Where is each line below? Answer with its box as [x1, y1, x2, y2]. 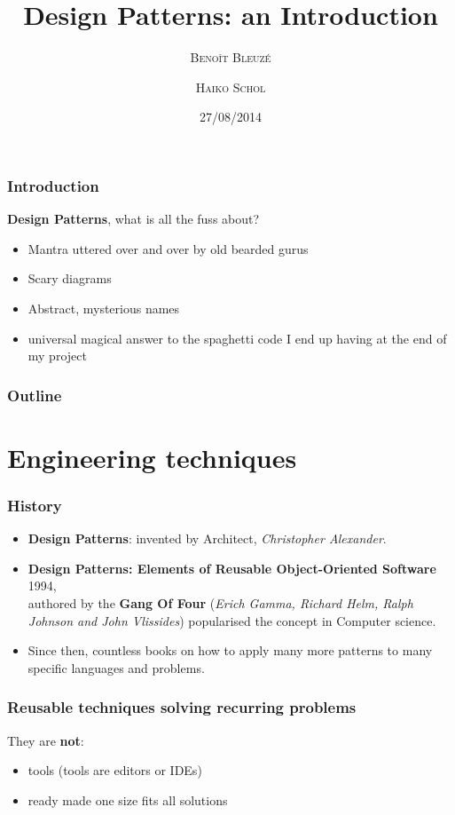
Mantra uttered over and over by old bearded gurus [27, 239, 309, 257]
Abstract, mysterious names [27, 298, 180, 317]
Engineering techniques [7, 439, 297, 475]
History [7, 494, 62, 516]
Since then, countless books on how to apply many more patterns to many [27, 641, 433, 660]
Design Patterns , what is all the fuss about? [7, 210, 260, 228]
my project [27, 346, 87, 365]
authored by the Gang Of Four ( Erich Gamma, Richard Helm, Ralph [27, 593, 413, 612]
